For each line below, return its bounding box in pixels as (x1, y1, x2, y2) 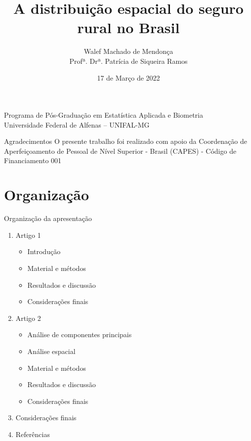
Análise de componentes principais (27, 329, 132, 340)
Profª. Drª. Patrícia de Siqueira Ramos (69, 55, 188, 66)
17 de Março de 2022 (97, 72, 160, 83)
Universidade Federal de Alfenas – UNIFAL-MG (4, 119, 150, 130)
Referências (15, 429, 50, 439)
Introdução (27, 246, 61, 257)
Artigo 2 (15, 312, 41, 323)
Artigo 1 (15, 229, 41, 240)
